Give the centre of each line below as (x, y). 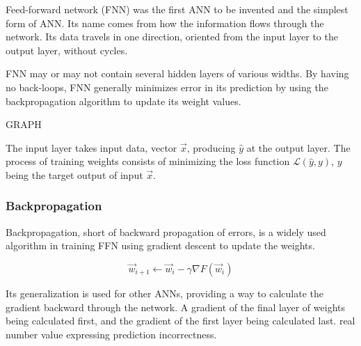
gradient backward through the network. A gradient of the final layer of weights (175, 307)
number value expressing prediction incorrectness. (111, 334)
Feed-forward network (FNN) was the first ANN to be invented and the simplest (177, 9)
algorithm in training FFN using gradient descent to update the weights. (160, 245)
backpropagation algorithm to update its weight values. (123, 101)
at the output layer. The (298, 147)
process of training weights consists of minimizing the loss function (148, 161)
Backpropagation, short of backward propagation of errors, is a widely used (166, 231)
